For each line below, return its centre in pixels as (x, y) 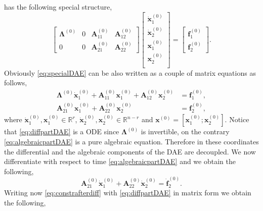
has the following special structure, (58, 7)
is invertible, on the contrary (185, 131)
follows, (16, 83)
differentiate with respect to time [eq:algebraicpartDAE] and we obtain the (120, 161)
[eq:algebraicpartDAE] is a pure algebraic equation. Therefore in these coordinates (131, 141)
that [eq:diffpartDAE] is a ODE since (62, 131)
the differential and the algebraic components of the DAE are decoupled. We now (130, 151)
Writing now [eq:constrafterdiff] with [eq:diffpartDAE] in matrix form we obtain (128, 193)
